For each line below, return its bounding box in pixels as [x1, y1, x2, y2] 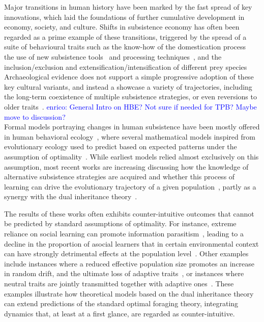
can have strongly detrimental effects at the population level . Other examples [4, 248, 249, 259]
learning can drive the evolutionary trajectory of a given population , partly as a [4, 181, 256, 192]
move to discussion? [4, 111, 66, 122]
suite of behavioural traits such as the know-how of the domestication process [4, 41, 246, 52]
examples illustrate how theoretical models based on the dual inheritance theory [4, 288, 254, 299]
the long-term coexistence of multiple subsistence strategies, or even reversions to [4, 91, 257, 102]
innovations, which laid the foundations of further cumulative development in [4, 11, 245, 22]
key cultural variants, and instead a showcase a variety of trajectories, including [4, 81, 252, 92]
